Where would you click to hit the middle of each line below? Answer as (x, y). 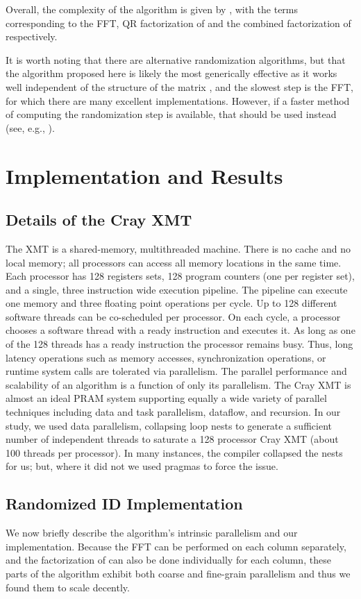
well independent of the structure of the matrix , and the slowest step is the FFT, (179, 86)
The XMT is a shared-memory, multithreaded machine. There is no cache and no (178, 248)
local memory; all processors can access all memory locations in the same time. (174, 262)
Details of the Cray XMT (99, 220)
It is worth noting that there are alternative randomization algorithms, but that (176, 59)
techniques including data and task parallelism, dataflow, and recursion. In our (173, 412)
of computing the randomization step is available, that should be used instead (171, 114)
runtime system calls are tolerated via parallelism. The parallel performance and (176, 371)
